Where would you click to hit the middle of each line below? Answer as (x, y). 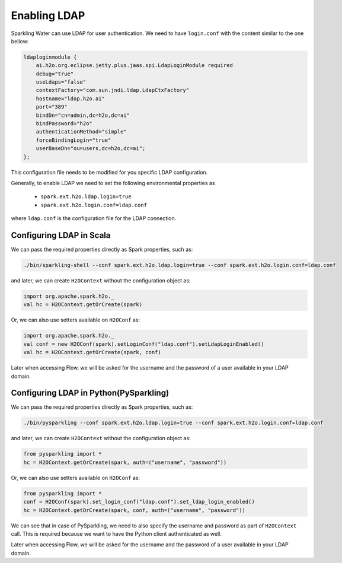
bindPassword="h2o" (64, 124)
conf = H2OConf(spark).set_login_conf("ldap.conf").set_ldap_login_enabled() (139, 502)
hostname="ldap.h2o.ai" (70, 98)
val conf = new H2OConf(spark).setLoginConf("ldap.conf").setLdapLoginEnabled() (144, 344)
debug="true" (55, 74)
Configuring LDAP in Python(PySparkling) (90, 393)
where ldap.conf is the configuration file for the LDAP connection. (94, 218)
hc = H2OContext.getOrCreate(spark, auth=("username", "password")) (125, 462)
